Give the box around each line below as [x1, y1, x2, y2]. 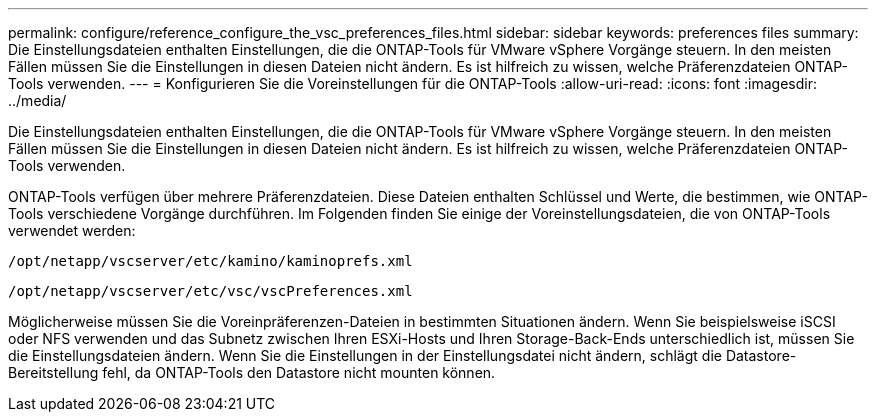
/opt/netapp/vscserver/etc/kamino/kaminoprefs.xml [8, 253, 413, 269]
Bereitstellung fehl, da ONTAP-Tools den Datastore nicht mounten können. [8, 364, 496, 381]
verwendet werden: [8, 222, 136, 239]
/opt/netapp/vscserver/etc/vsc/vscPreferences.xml [8, 283, 413, 299]
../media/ [8, 92, 67, 109]
